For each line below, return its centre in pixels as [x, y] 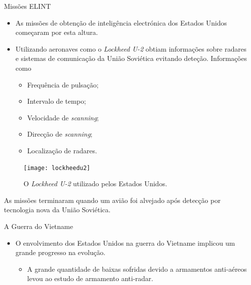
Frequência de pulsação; [63, 84]
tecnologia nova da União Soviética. [57, 210]
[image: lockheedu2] [57, 168]
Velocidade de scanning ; [63, 117]
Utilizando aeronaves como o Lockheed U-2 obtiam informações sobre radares [131, 48]
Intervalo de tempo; [57, 101]
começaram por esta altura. [57, 32]
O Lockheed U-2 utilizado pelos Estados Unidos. [95, 184]
